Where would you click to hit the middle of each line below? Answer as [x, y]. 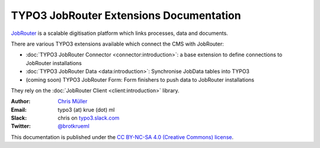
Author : [21, 101]
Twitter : [21, 126]
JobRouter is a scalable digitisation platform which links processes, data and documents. [119, 33]
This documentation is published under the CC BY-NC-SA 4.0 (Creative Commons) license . [122, 137]
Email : [19, 110]
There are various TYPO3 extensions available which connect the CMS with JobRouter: [118, 44]
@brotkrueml [74, 126]
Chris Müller [73, 101]
